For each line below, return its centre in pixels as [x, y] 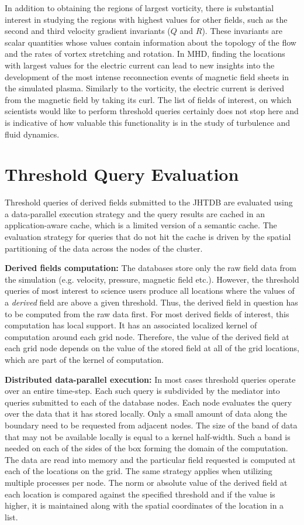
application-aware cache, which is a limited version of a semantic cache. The [141, 225]
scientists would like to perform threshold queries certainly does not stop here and [152, 111]
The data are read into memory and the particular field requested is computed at [150, 459]
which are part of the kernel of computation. [84, 359]
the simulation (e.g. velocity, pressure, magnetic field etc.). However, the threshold [152, 279]
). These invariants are [242, 31]
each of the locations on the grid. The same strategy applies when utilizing [139, 471]
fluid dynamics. [32, 134]
